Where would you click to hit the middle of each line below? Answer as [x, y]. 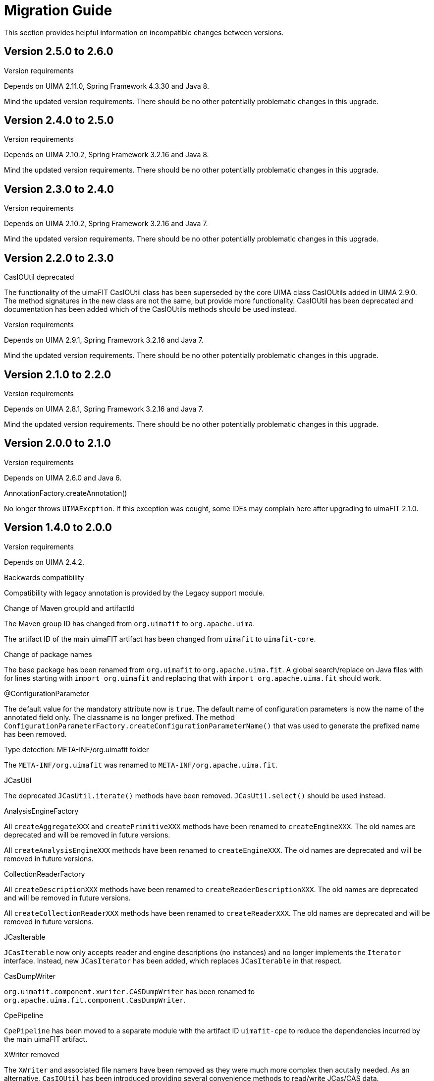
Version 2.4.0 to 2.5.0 [59, 120]
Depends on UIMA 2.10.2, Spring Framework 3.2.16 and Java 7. [106, 224]
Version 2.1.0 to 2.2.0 [58, 374]
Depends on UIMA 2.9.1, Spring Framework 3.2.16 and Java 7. [104, 340]
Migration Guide [58, 10]
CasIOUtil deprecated [39, 277]
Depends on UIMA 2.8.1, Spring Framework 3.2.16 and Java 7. [104, 409]
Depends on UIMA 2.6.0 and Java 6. [63, 478]
